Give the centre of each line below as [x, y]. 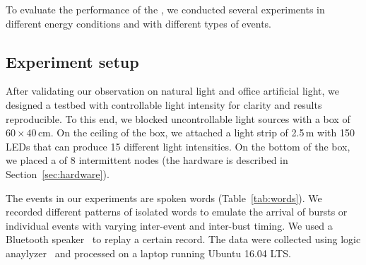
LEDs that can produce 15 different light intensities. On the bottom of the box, [178, 146]
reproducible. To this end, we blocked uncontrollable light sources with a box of [178, 118]
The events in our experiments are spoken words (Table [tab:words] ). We [164, 198]
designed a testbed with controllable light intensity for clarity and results [164, 104]
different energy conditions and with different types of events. [139, 23]
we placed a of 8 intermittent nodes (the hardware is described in [147, 160]
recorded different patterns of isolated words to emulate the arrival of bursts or [177, 212]
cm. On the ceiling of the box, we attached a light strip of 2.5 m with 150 [196, 132]
